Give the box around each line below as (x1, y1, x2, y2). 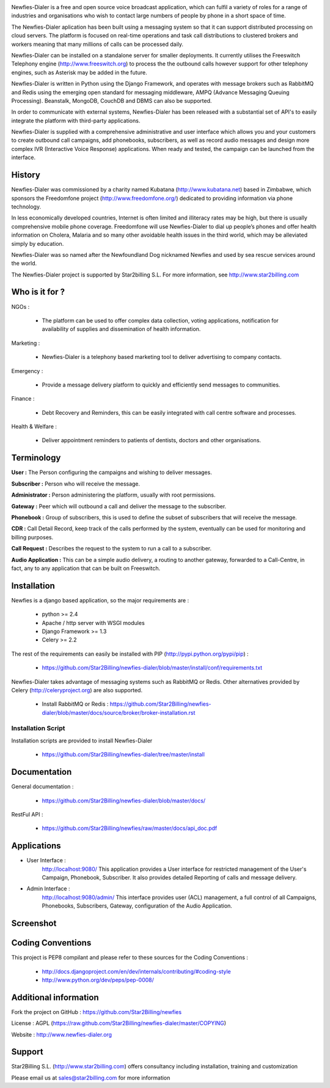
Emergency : (11, 367, 43, 374)
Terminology (11, 453, 61, 463)
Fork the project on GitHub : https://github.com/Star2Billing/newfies (11, 1008, 182, 1015)
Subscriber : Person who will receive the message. (11, 480, 141, 487)
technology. (11, 202, 42, 210)
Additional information (11, 992, 99, 1002)
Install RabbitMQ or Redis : (42, 700, 109, 708)
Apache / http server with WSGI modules (42, 619, 145, 626)
